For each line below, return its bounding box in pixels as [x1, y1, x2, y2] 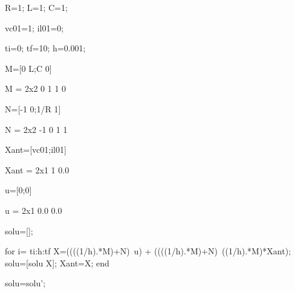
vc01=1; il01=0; [5, 21, 64, 34]
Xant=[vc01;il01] [5, 143, 66, 156]
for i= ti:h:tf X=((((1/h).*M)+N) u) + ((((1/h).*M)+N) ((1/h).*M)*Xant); [5, 245, 291, 257]
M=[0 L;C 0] [5, 62, 52, 74]
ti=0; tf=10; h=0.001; [5, 42, 86, 54]
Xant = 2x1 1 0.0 [5, 163, 70, 176]
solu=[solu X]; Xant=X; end [5, 256, 109, 269]
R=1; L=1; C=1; [5, 1, 68, 13]
